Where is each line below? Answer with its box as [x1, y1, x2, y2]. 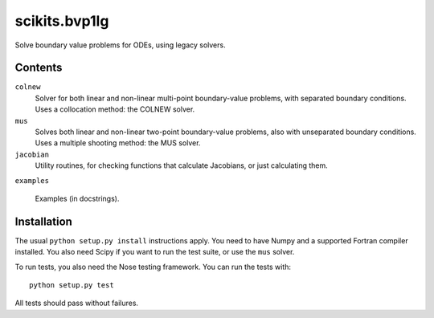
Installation [14, 214, 72, 228]
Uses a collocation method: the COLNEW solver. [35, 104, 195, 114]
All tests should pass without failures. [14, 298, 139, 308]
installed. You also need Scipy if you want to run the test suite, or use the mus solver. [14, 247, 295, 257]
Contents [14, 61, 63, 75]
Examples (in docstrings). [35, 194, 120, 203]
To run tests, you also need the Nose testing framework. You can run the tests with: [14, 262, 291, 271]
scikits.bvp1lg [14, 12, 109, 30]
